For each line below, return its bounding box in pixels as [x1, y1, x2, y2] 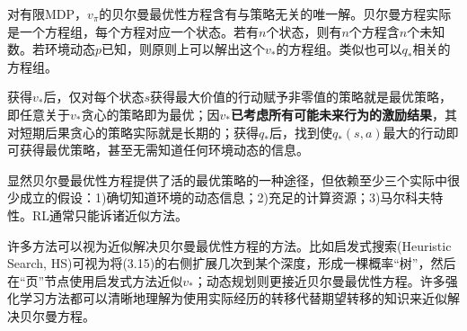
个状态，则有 [266, 22, 342, 40]
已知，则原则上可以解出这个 [101, 40, 266, 58]
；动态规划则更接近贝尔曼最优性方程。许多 [193, 271, 445, 290]
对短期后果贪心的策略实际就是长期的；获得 [7, 122, 259, 141]
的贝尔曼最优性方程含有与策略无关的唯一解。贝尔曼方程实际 [99, 4, 452, 22]
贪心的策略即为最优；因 [81, 104, 220, 123]
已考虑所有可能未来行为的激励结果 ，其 [230, 104, 457, 123]
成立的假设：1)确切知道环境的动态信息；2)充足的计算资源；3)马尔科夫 [19, 188, 431, 207]
